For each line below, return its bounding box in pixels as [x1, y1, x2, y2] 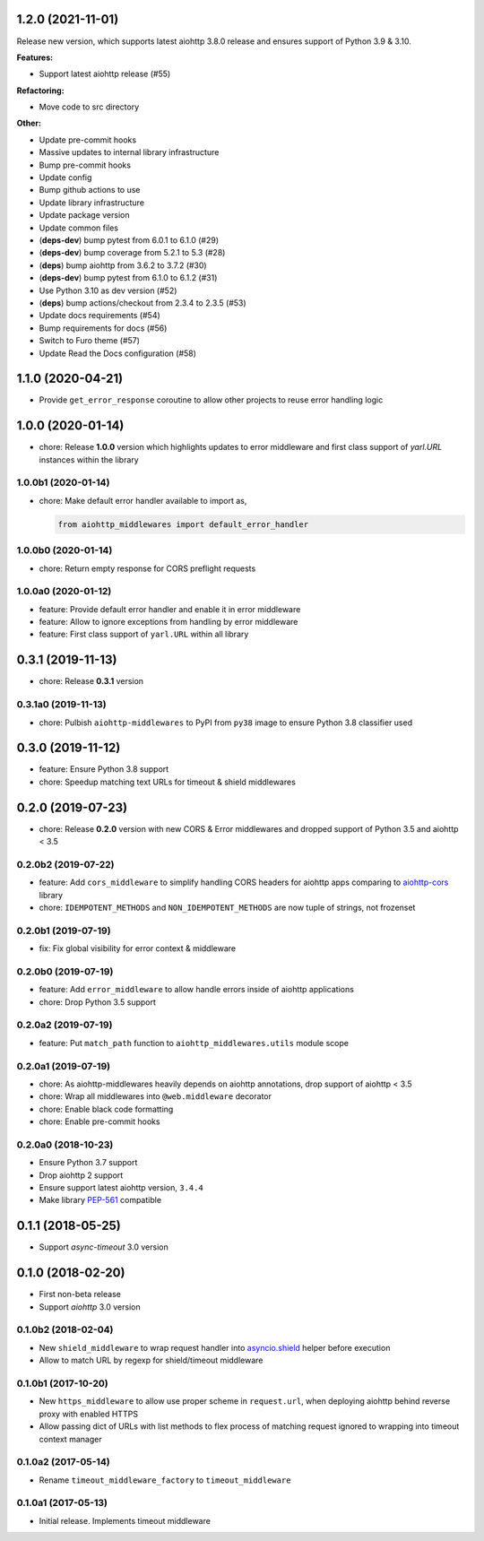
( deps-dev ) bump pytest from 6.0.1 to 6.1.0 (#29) [39, 234, 220, 246]
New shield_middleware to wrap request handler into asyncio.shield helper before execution [39, 1342, 391, 1353]
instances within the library [39, 454, 139, 465]
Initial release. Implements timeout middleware [39, 1515, 211, 1526]
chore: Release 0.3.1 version [39, 676, 143, 687]
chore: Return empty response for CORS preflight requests [39, 563, 256, 574]
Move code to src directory [39, 101, 140, 112]
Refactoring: [16, 85, 65, 96]
